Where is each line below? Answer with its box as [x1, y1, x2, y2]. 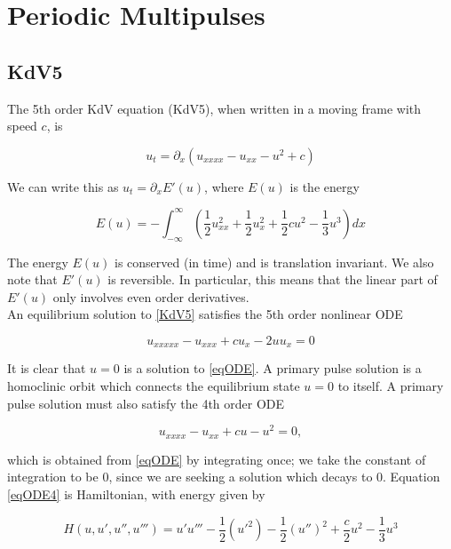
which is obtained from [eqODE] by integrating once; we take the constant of [7, 450, 426, 468]
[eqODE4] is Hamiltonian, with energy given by [7, 484, 265, 503]
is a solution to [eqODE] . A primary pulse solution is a [123, 359, 422, 378]
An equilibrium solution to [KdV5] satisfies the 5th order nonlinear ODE [7, 305, 403, 323]
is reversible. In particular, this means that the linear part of [107, 270, 438, 289]
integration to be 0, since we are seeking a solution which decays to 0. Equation [7, 467, 440, 486]
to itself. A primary [337, 377, 444, 395]
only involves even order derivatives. [52, 287, 249, 306]
